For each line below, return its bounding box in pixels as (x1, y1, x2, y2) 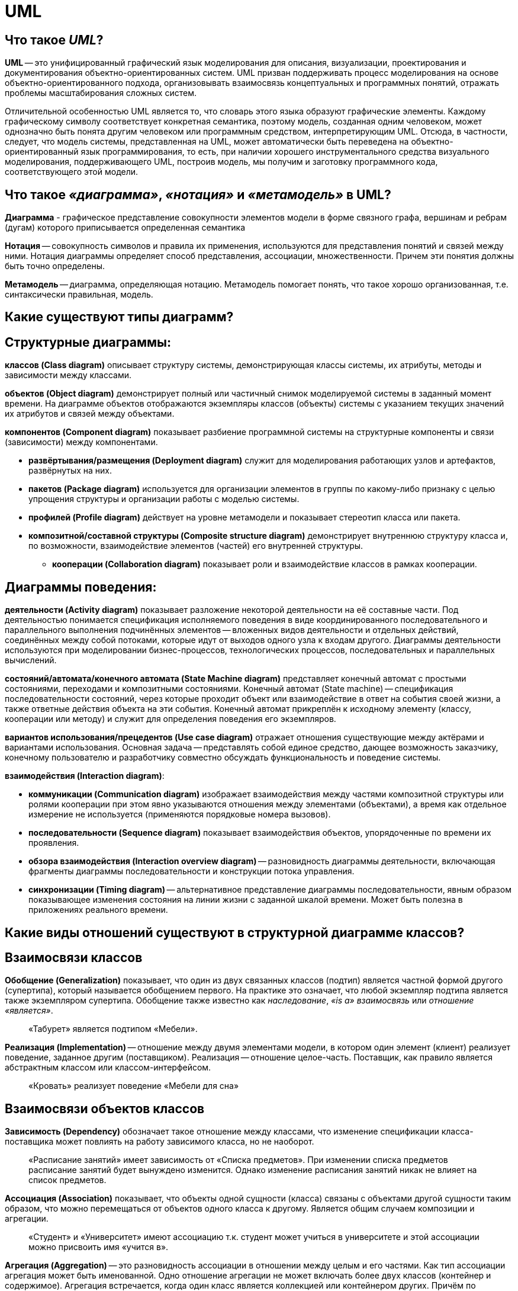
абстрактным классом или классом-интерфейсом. (5, 1062, 211, 1073)
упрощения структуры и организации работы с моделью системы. (28, 494, 300, 504)
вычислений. (5, 655, 57, 666)
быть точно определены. (5, 261, 105, 271)
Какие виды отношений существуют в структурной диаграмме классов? (5, 925, 465, 940)
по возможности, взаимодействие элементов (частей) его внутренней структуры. (28, 541, 363, 551)
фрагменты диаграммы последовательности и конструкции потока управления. (28, 866, 355, 877)
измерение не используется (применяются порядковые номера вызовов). (28, 809, 331, 820)
